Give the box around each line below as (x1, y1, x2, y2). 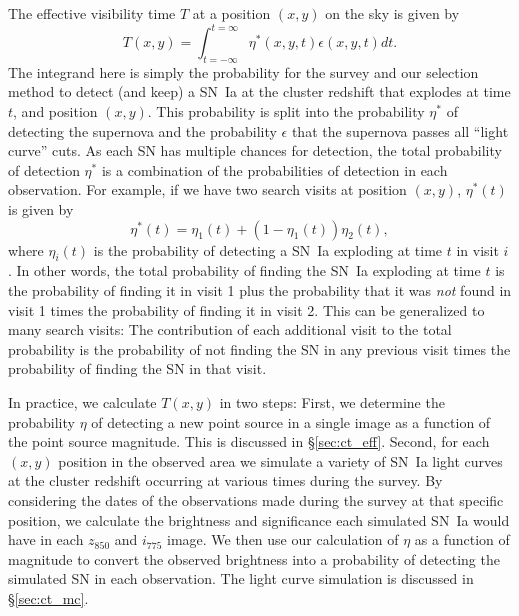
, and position (13, 101, 98, 122)
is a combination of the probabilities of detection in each (101, 159, 448, 180)
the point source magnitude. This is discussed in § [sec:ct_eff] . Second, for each (8, 431, 490, 452)
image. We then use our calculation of (166, 529, 399, 550)
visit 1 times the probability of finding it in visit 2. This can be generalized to (8, 299, 485, 320)
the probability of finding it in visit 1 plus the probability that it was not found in (8, 280, 512, 301)
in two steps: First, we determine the (219, 392, 445, 412)
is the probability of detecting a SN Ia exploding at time (93, 239, 443, 260)
